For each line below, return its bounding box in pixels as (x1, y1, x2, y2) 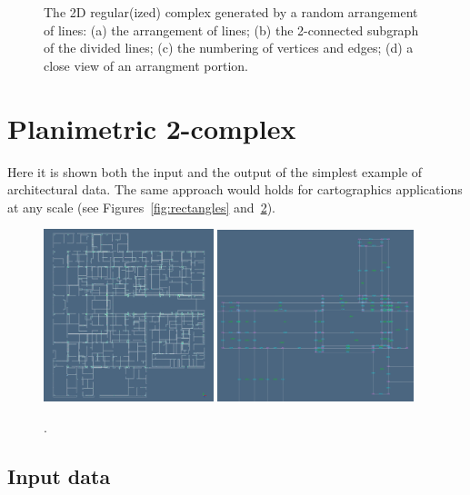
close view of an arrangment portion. (44, 55, 248, 74)
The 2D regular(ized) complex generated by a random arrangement (44, 3, 418, 21)
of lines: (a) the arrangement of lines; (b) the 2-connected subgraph (44, 20, 419, 39)
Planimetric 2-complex (7, 109, 296, 146)
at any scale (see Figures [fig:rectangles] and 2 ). (7, 197, 275, 216)
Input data (7, 461, 111, 490)
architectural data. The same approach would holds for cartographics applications (7, 180, 463, 199)
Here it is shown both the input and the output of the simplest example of (7, 162, 423, 181)
